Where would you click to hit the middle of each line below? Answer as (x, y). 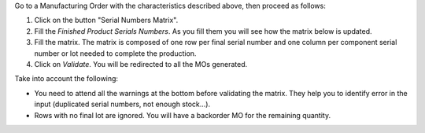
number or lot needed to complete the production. (115, 53)
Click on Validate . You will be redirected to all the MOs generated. (141, 64)
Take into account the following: (66, 79)
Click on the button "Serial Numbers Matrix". (106, 20)
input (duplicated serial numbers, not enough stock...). (122, 104)
